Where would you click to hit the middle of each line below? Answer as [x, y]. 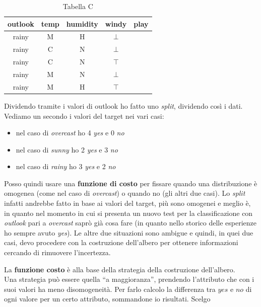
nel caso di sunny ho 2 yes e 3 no [67, 149]
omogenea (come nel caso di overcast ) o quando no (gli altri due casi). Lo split [125, 193]
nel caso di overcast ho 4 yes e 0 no [70, 133]
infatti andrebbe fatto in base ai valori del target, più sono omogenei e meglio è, [127, 203]
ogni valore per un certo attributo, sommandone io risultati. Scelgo [107, 299]
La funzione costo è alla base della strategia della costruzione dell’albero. [120, 269]
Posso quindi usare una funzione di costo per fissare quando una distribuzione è [131, 183]
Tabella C [78, 6]
